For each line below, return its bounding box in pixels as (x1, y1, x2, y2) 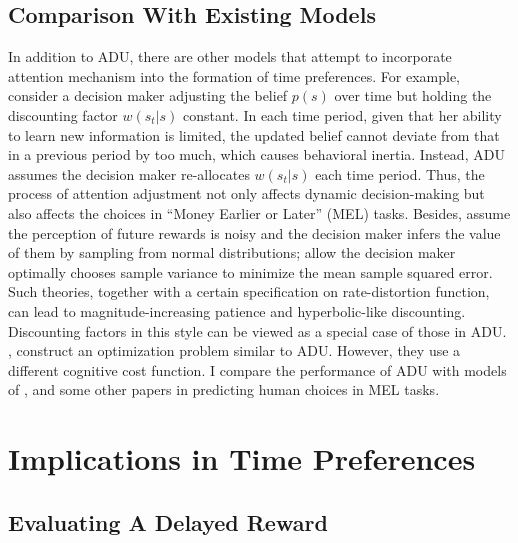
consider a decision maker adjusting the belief (8, 85, 288, 106)
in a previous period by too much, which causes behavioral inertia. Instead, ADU (8, 144, 505, 165)
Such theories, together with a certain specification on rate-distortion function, (8, 281, 490, 302)
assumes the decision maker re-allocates (8, 163, 250, 184)
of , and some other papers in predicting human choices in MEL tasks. (8, 379, 440, 400)
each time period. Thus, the (315, 163, 485, 184)
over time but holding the (334, 85, 492, 106)
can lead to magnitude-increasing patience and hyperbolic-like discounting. (8, 300, 466, 321)
